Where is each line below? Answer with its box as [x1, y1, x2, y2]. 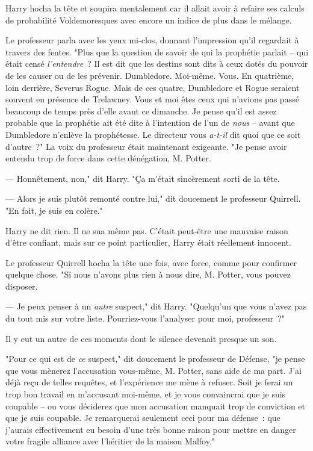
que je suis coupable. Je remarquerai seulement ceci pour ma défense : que [5, 411, 280, 424]
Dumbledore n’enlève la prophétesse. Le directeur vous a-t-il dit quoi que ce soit [5, 128, 301, 140]
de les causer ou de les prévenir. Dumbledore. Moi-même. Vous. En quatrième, [5, 69, 294, 81]
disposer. [5, 279, 38, 292]
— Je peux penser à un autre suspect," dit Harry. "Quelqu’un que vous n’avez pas [5, 300, 307, 313]
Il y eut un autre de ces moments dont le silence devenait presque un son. [5, 332, 277, 344]
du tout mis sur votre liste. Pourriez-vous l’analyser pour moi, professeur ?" [5, 312, 285, 325]
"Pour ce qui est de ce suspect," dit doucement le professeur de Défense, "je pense [5, 352, 305, 365]
